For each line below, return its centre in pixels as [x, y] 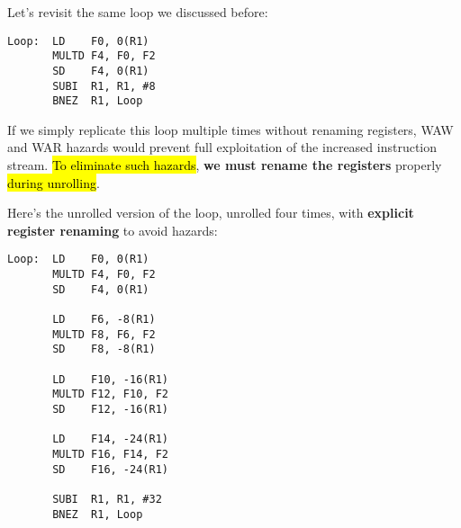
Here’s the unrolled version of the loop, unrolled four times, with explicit [211, 213]
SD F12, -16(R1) [110, 409]
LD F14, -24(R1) [110, 439]
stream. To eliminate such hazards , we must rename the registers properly [225, 165]
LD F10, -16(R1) [110, 379]
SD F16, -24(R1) [110, 469]
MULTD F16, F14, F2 [110, 454]
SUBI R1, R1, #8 [104, 86]
